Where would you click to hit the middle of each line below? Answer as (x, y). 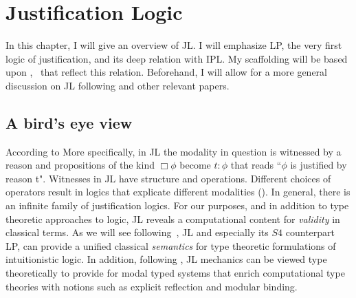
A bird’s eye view (69, 122)
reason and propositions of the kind (80, 165)
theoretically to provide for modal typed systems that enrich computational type (175, 273)
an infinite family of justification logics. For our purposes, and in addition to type (177, 205)
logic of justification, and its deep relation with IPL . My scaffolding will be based (177, 58)
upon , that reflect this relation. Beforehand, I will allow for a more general (166, 72)
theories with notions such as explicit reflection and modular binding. (152, 286)
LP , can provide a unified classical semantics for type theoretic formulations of (171, 245)
